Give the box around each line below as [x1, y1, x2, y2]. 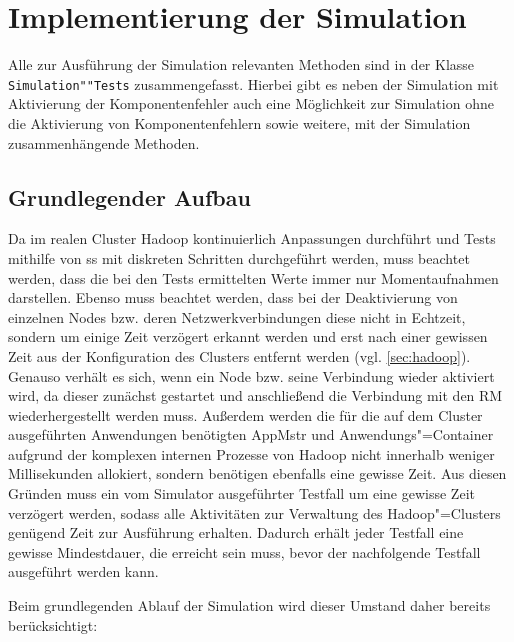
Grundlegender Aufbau [8, 181, 251, 212]
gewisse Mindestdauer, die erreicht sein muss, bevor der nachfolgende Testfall [8, 541, 481, 562]
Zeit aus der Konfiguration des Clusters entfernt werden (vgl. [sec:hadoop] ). [8, 345, 471, 366]
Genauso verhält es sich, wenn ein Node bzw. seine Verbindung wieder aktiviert [8, 365, 495, 386]
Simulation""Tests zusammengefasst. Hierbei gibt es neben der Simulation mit [8, 73, 499, 94]
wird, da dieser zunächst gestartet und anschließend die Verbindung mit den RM [8, 385, 503, 406]
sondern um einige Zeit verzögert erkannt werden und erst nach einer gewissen [8, 326, 488, 347]
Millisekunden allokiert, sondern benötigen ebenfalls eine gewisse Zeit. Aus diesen [8, 463, 507, 484]
